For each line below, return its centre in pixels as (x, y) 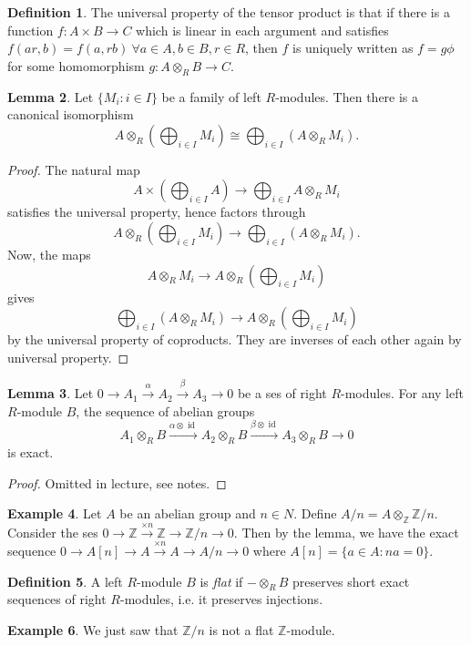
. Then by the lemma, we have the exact (346, 532)
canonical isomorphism (71, 114)
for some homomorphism (76, 65)
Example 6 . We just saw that (93, 630)
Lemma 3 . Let (51, 393)
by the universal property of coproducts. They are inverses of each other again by (235, 339)
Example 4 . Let (55, 513)
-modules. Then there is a (347, 96)
